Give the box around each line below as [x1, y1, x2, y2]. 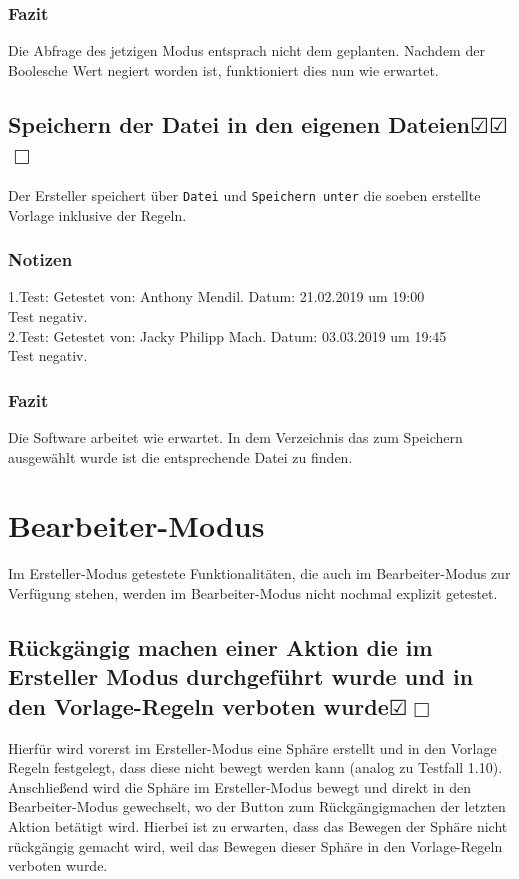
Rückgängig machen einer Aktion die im [8, 631, 433, 662]
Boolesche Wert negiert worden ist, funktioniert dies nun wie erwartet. [8, 59, 439, 80]
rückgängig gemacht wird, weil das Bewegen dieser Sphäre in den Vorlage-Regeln [8, 835, 503, 856]
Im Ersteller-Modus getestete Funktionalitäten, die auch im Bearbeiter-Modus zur [8, 563, 511, 584]
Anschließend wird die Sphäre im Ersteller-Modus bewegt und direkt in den [8, 776, 472, 797]
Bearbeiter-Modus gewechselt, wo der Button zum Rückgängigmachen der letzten [8, 796, 506, 817]
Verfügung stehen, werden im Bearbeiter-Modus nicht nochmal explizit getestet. [8, 582, 498, 603]
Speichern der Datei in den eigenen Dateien [8, 108, 471, 139]
